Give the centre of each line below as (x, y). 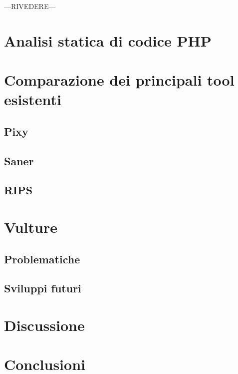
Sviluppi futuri (43, 288)
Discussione (44, 325)
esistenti (33, 99)
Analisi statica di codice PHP (108, 40)
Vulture (31, 227)
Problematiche (42, 259)
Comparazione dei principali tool (119, 80)
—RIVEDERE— (30, 6)
